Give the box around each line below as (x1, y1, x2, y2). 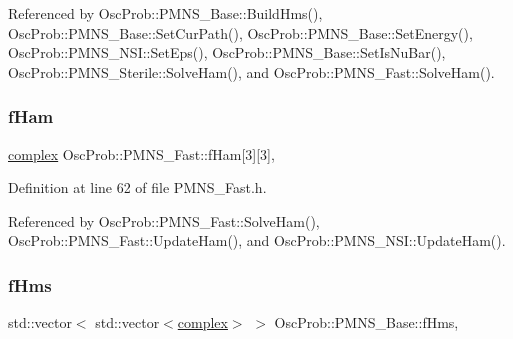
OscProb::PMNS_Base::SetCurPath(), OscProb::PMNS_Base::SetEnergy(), (8, 22, 473, 43)
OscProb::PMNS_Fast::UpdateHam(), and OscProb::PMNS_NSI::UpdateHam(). (8, 230, 506, 251)
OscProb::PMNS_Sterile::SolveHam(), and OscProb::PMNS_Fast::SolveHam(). (8, 61, 495, 82)
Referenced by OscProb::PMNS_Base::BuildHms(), (8, 3, 323, 23)
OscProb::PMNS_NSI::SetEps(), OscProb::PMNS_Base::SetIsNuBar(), (8, 42, 446, 63)
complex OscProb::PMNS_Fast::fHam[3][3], (8, 143, 275, 164)
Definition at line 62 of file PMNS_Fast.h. (8, 177, 267, 198)
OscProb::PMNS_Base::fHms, (274, 312, 459, 333)
